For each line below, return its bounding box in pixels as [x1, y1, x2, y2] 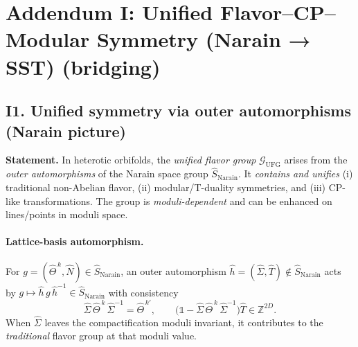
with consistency [108, 285, 179, 299]
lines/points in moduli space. [6, 207, 128, 222]
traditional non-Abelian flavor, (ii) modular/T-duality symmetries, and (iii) [6, 179, 325, 194]
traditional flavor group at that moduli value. [6, 328, 197, 343]
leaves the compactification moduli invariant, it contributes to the [44, 314, 323, 329]
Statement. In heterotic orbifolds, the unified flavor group [6, 152, 256, 167]
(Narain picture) [6, 120, 126, 141]
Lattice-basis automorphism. [6, 234, 144, 249]
